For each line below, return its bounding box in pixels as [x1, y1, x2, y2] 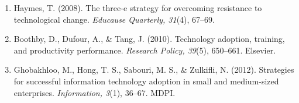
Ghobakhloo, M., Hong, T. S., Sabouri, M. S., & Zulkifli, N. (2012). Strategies [13, 63, 294, 76]
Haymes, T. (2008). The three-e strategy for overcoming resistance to [13, 2, 262, 13]
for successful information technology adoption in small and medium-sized [13, 74, 279, 87]
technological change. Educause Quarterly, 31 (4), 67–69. [13, 13, 215, 25]
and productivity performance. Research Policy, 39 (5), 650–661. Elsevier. [13, 44, 276, 56]
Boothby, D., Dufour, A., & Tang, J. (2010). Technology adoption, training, [13, 33, 285, 45]
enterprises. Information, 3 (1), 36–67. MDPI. [13, 86, 176, 98]
